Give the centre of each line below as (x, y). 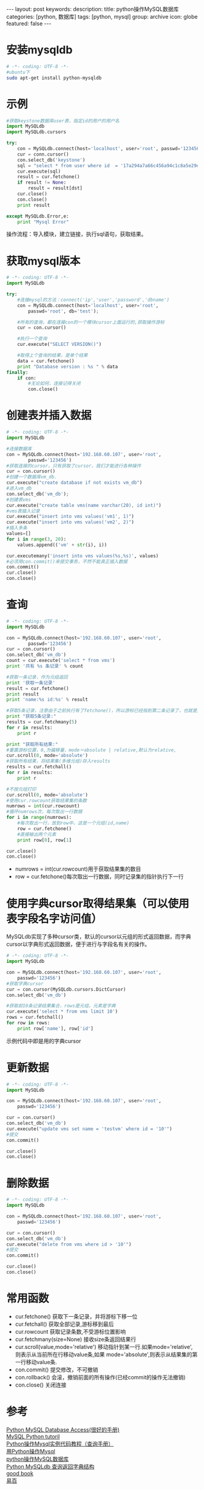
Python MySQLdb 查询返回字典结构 (50, 1466)
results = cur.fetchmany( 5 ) (42, 722)
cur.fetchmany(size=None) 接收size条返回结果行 (76, 1339)
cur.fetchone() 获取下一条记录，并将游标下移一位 (76, 1316)
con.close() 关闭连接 (41, 1385)
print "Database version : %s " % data (68, 367)
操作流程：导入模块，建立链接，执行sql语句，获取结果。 (76, 234)
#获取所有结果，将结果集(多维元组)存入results (58, 761)
